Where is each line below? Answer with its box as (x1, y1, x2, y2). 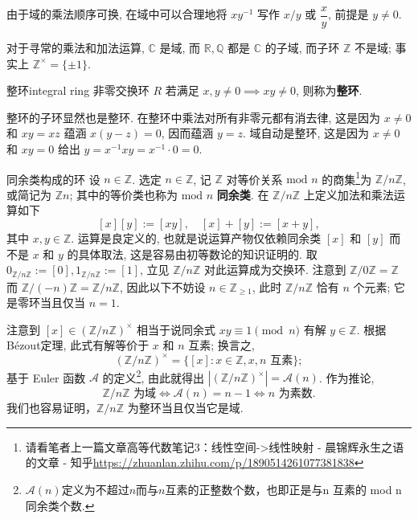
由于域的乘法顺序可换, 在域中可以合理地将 (6, 6, 227, 22)
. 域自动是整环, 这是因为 (243, 125, 370, 141)
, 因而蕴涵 (161, 125, 214, 141)
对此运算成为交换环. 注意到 (203, 261, 346, 278)
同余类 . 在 (216, 186, 269, 202)
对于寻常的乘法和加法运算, (6, 39, 145, 56)
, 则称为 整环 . (295, 82, 363, 99)
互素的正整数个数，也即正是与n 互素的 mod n (165, 481, 402, 498)
